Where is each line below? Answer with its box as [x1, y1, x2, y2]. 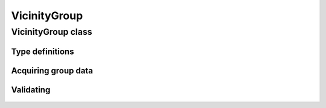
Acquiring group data [11, 65, 94, 76]
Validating [11, 85, 51, 95]
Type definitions [11, 46, 74, 56]
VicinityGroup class [11, 26, 92, 37]
